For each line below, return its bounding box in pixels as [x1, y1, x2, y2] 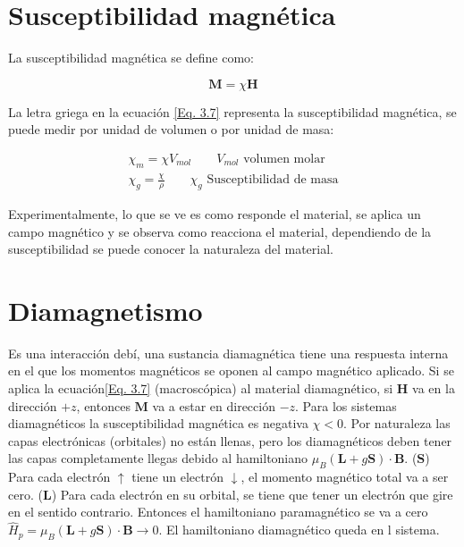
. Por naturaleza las [343, 414, 451, 433]
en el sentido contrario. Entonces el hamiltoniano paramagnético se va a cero [8, 502, 428, 521]
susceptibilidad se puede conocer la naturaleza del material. [8, 240, 333, 258]
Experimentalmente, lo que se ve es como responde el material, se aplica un [8, 204, 421, 223]
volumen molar [243, 152, 325, 165]
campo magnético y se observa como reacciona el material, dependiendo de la [8, 222, 432, 240]
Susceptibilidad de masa [207, 173, 339, 187]
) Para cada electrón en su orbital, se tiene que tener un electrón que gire [51, 484, 453, 503]
